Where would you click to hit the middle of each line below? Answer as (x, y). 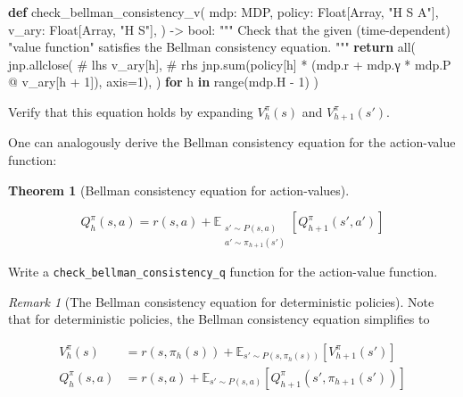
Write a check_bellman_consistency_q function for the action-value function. (223, 271)
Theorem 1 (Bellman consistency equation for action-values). (179, 190)
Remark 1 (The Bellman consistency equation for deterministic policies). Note (221, 301)
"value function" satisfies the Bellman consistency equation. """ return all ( (212, 47)
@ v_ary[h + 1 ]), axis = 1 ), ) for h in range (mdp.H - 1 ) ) (163, 82)
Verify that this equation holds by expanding (131, 111)
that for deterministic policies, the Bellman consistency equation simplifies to (219, 319)
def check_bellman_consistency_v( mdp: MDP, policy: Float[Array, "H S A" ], (223, 12)
